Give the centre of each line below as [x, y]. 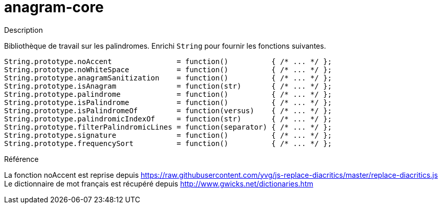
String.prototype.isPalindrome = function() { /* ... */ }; [168, 102]
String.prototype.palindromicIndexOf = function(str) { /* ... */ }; [168, 119]
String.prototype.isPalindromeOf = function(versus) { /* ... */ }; [168, 110]
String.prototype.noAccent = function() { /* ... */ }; [168, 61]
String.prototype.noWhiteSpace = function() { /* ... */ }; [168, 69]
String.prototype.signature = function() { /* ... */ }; [168, 135]
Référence [21, 159]
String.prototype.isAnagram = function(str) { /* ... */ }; [168, 86]
